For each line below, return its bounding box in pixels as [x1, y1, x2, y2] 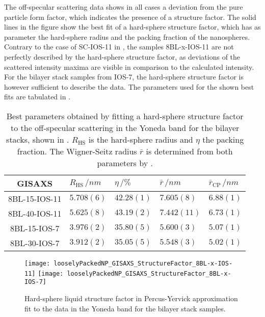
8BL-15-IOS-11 [8, 192, 62, 204]
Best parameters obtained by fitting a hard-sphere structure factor [6, 110, 244, 122]
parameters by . [97, 156, 153, 169]
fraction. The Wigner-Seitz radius [17, 145, 137, 157]
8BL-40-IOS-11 [8, 207, 62, 219]
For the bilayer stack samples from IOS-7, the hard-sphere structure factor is [4, 71, 244, 82]
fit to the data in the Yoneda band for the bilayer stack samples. [24, 303, 226, 313]
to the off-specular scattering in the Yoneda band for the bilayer [10, 121, 240, 134]
